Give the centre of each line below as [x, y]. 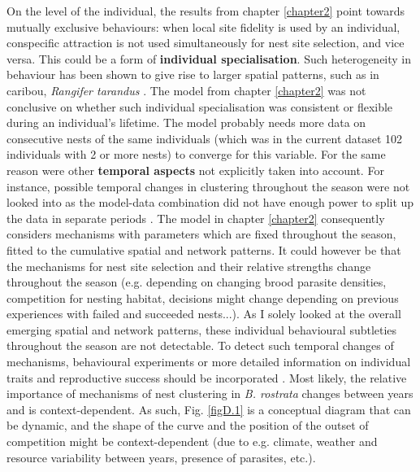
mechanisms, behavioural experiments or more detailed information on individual [209, 362]
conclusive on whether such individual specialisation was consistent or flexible [200, 106]
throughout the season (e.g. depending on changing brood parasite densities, [197, 282]
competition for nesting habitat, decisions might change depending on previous [203, 297]
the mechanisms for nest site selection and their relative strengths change [189, 266]
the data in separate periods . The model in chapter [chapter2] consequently [196, 218]
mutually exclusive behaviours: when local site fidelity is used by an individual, [204, 26]
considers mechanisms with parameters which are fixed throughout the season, [201, 234]
